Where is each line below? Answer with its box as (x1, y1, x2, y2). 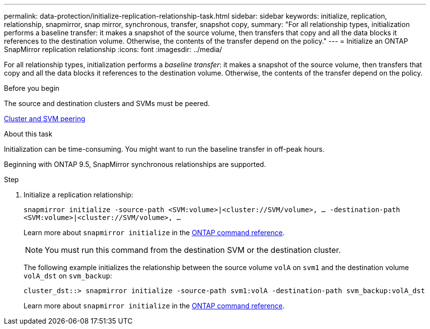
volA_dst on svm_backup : (24, 272, 112, 280)
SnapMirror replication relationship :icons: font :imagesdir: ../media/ (4, 45, 222, 54)
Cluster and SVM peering (4, 114, 85, 123)
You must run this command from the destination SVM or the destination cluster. (45, 245, 341, 255)
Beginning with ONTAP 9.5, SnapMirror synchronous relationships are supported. (4, 160, 266, 168)
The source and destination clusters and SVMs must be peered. (4, 99, 210, 108)
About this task (4, 130, 53, 138)
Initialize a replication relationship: (24, 191, 134, 199)
